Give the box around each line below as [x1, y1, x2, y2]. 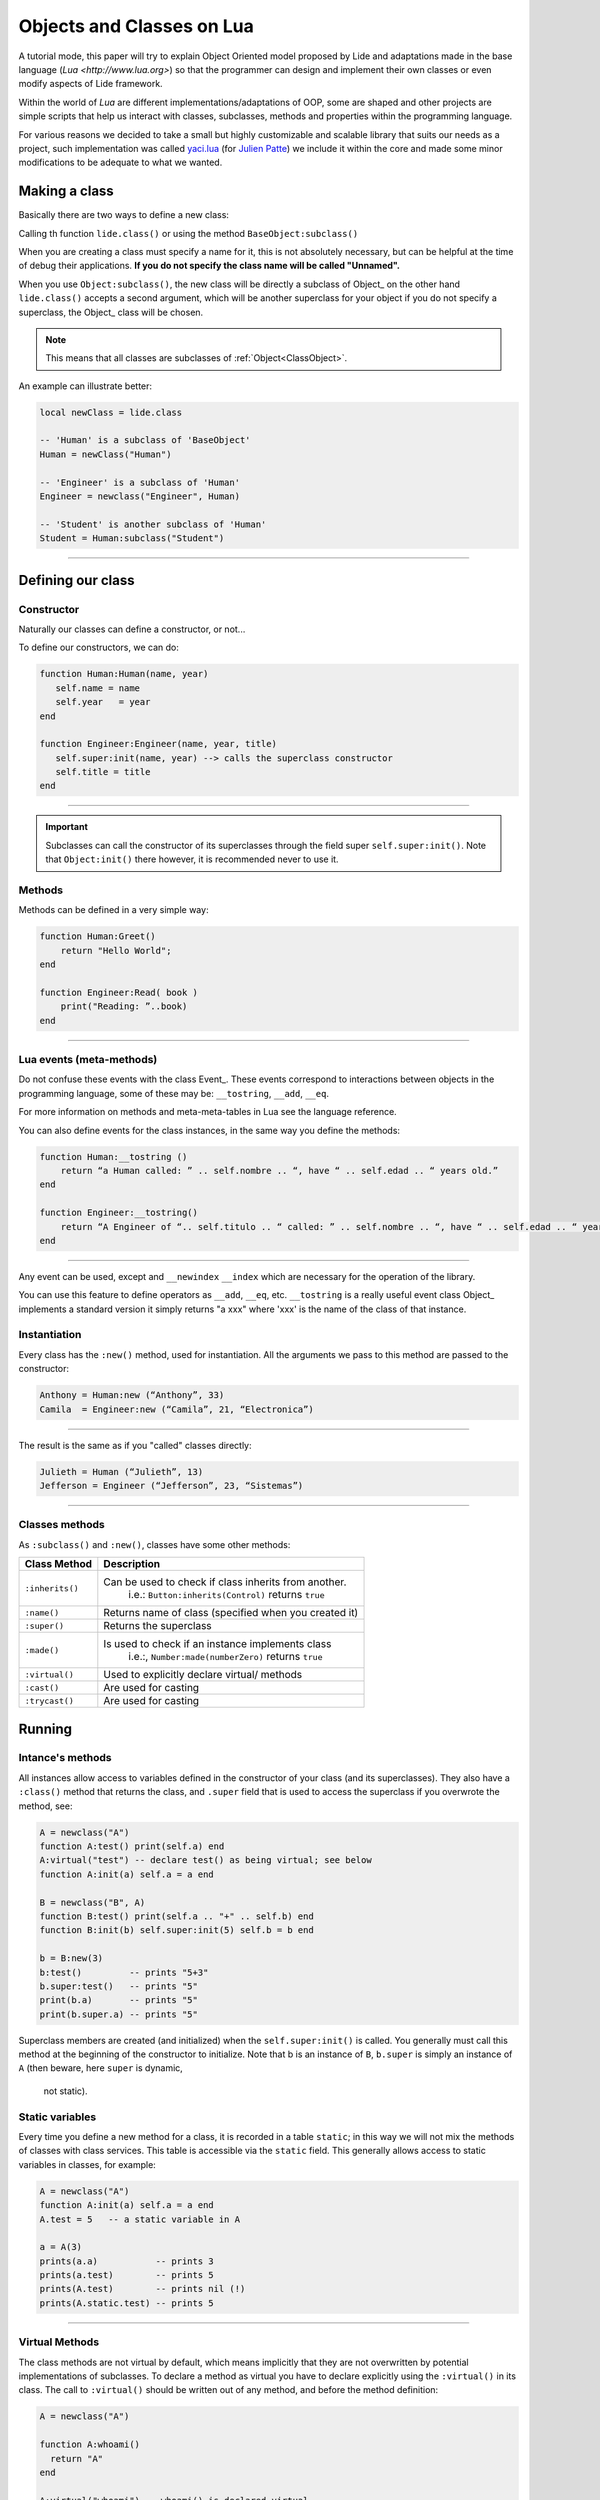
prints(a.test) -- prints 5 [39, 2270, 214, 2281]
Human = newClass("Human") [39, 448, 172, 460]
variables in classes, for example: [18, 2158, 157, 2170]
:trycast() [24, 1695, 75, 1706]
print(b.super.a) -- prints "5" [39, 2008, 199, 2020]
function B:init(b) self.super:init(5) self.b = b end [39, 1925, 314, 1936]
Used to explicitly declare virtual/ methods [103, 1668, 303, 1682]
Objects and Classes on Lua [18, 15, 254, 37]
